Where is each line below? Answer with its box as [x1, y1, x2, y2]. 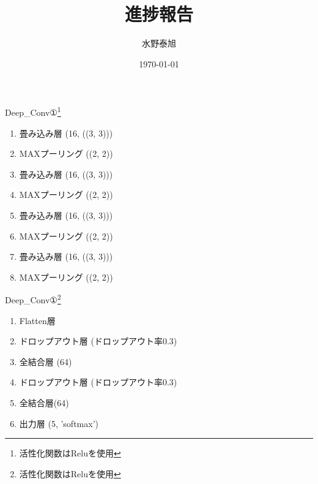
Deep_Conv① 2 [5, 292, 61, 306]
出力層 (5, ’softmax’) [19, 417, 98, 429]
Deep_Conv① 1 [5, 104, 61, 118]
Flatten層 [19, 314, 56, 327]
